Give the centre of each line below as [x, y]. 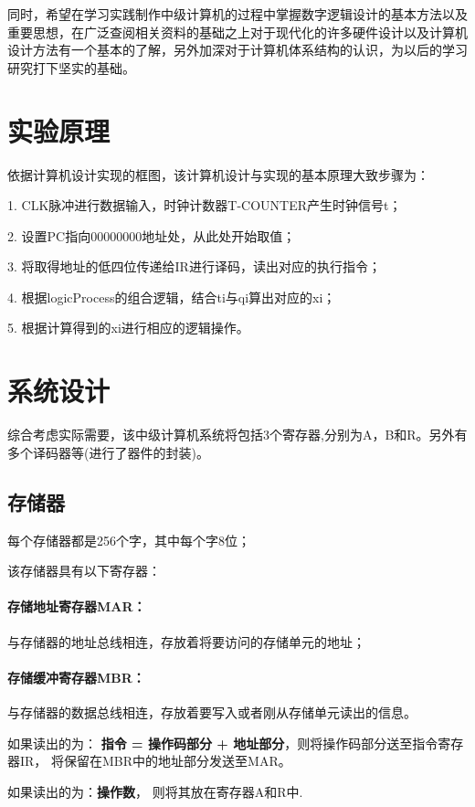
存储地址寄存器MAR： [77, 606]
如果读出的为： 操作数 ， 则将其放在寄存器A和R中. [155, 791]
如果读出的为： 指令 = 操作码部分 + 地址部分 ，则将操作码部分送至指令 [223, 743]
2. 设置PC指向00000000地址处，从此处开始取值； [152, 235]
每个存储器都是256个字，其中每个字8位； [129, 540]
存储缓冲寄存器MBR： [76, 677]
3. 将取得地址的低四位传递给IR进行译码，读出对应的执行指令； [194, 266]
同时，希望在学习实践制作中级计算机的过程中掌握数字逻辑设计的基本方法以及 [237, 14]
